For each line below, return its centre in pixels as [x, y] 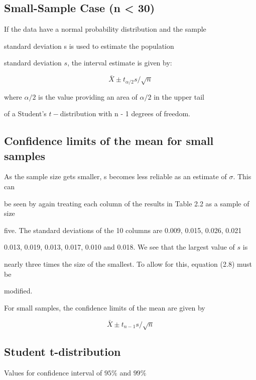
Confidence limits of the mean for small [109, 141]
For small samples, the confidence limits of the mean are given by [105, 307]
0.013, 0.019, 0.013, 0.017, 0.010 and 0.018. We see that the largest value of [119, 247]
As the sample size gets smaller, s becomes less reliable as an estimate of [115, 176]
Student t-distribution [62, 352]
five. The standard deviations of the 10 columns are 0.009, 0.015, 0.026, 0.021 [123, 230]
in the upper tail [179, 96]
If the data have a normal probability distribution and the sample [105, 29]
